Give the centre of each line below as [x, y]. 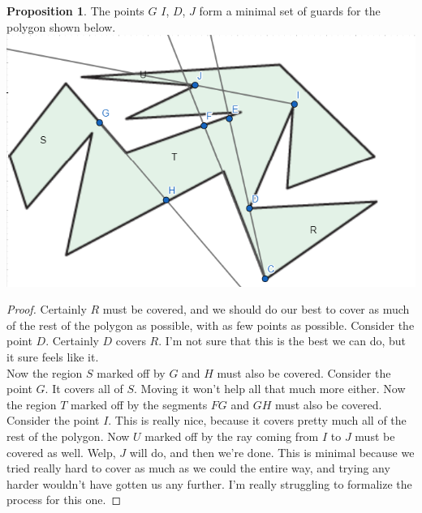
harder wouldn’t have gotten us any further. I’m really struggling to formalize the [209, 483]
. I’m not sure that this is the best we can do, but [282, 341]
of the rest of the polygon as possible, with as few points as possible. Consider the [211, 325]
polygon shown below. [61, 26]
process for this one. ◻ [64, 500]
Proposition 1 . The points [75, 11]
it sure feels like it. [53, 356]
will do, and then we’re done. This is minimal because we [272, 452]
